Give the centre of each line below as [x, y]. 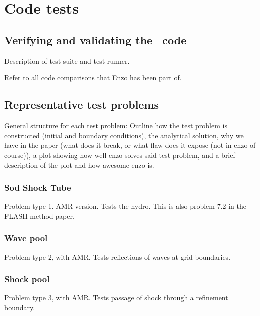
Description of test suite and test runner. [67, 60]
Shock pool [27, 279]
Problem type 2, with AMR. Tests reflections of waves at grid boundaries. [117, 257]
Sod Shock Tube [38, 187]
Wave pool [26, 238]
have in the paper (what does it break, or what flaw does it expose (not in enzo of [130, 145]
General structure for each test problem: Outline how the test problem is [116, 125]
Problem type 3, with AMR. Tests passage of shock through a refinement [116, 298]
